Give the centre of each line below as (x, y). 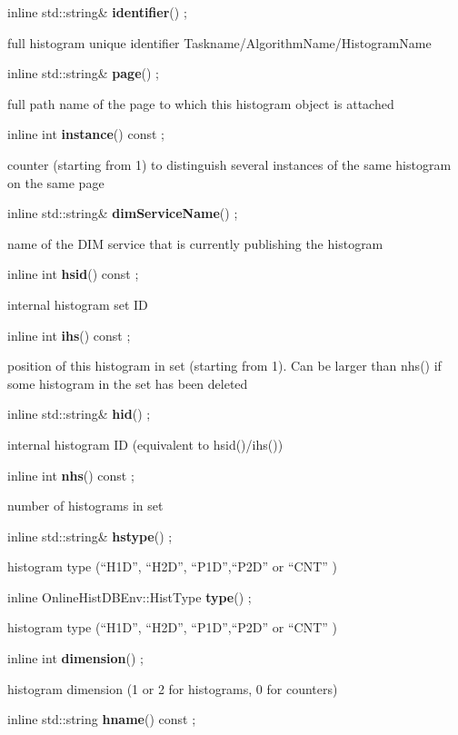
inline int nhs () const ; (71, 475)
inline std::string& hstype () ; (90, 536)
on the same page (56, 182)
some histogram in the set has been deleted (128, 383)
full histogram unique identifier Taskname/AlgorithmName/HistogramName (219, 42)
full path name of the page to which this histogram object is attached (201, 103)
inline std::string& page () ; (83, 73)
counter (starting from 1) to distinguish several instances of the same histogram (229, 164)
